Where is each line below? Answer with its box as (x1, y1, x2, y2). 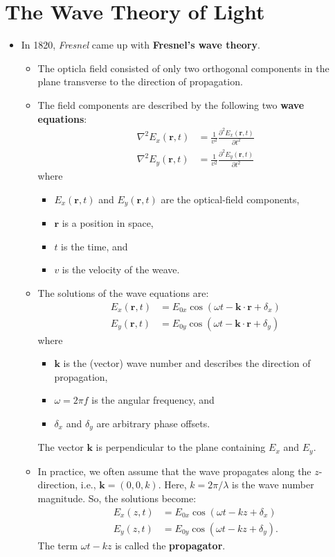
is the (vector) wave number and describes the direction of (63, 356, 311, 370)
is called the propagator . (115, 538, 226, 552)
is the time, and (61, 239, 128, 253)
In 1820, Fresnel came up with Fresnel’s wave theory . (21, 37, 260, 52)
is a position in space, (62, 216, 154, 230)
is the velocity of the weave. (62, 262, 180, 277)
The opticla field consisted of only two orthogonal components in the (37, 60, 329, 75)
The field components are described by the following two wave (37, 97, 305, 112)
